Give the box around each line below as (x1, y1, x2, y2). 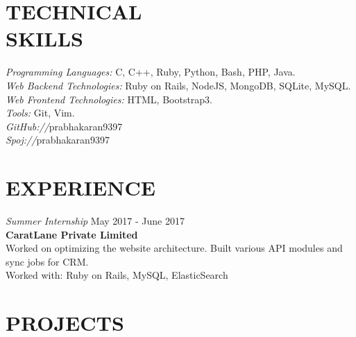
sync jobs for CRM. (6, 254, 89, 268)
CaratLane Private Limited (6, 227, 138, 241)
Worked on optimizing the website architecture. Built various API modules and (6, 241, 343, 255)
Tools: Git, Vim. (6, 105, 75, 120)
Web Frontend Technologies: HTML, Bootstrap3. (6, 92, 213, 106)
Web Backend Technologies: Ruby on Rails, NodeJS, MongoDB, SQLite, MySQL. (6, 78, 351, 92)
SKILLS (6, 24, 83, 53)
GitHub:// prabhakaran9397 (6, 119, 123, 133)
